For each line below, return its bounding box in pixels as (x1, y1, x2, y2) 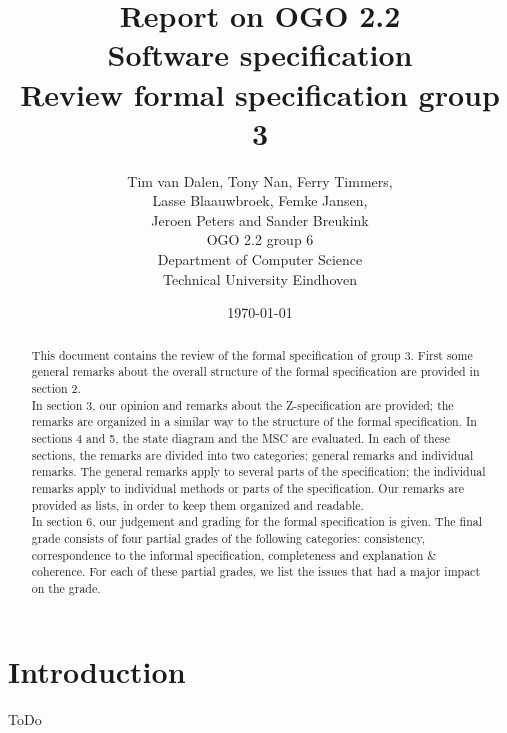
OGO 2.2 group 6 (206, 229, 314, 250)
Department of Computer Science (157, 249, 363, 270)
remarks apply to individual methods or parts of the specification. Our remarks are (31, 479, 465, 496)
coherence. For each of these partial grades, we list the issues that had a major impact (31, 563, 481, 580)
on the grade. (31, 579, 101, 596)
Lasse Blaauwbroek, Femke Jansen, (152, 190, 368, 211)
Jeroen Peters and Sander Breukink (151, 209, 369, 230)
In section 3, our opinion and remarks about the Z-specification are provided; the (31, 396, 454, 413)
